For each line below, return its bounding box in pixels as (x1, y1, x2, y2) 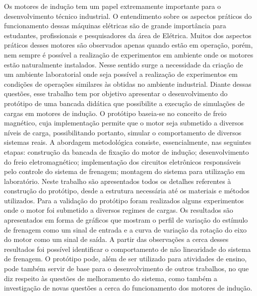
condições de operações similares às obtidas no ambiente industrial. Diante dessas (4, 78, 252, 89)
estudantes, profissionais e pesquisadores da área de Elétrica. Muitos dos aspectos (4, 30, 252, 40)
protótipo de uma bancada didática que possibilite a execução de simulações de (4, 98, 245, 108)
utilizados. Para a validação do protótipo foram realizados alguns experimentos (4, 195, 244, 205)
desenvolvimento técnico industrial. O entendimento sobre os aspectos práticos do (4, 10, 252, 21)
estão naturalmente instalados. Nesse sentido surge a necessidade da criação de (4, 59, 243, 69)
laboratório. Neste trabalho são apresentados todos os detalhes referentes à (4, 176, 231, 186)
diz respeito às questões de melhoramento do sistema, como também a (4, 273, 217, 283)
